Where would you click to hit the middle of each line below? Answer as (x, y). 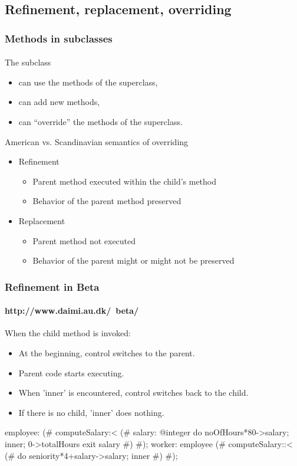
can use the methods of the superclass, (88, 82)
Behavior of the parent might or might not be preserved (133, 260)
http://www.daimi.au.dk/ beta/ (72, 311)
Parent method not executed (84, 240)
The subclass (28, 62)
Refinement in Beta (52, 286)
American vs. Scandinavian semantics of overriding (97, 141)
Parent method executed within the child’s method (125, 181)
